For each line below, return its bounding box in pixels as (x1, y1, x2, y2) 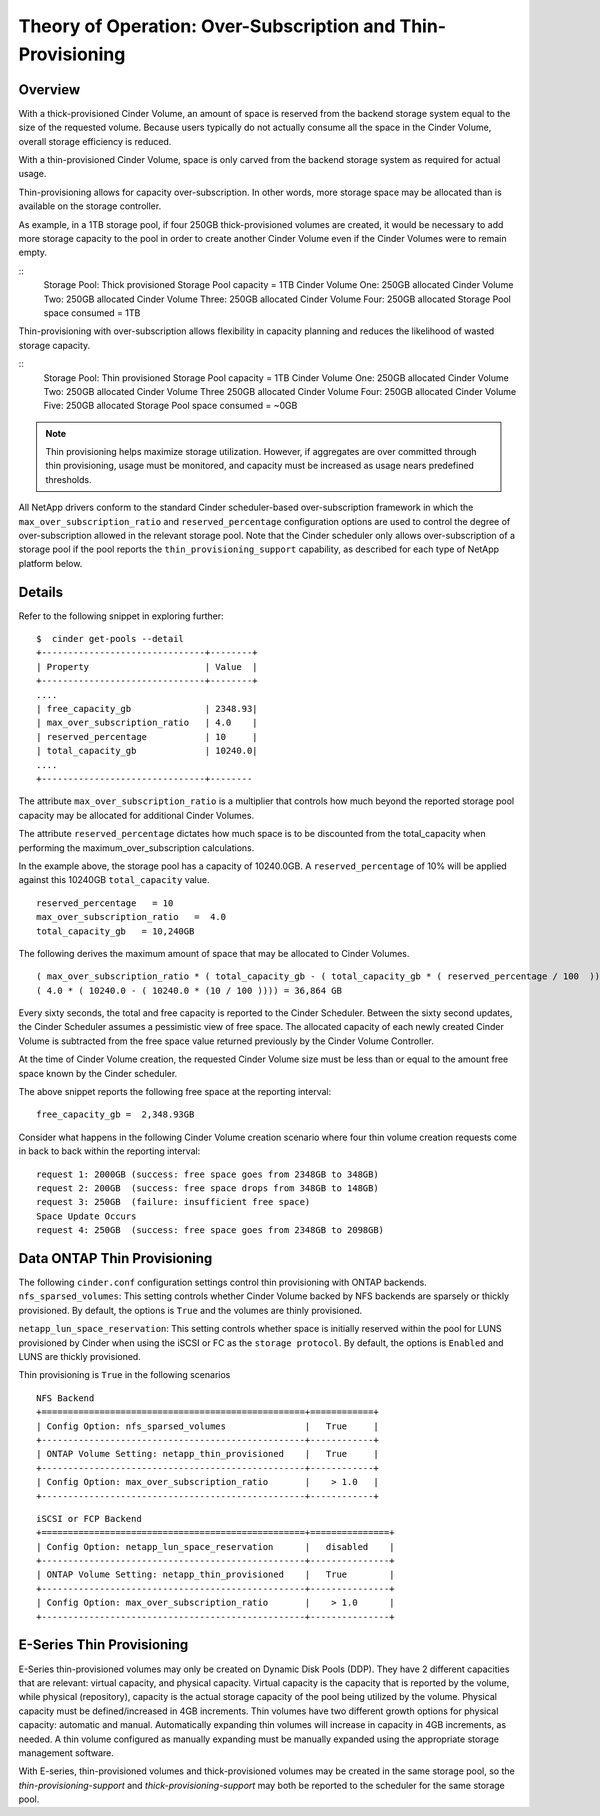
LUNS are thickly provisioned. (18, 1351, 142, 1363)
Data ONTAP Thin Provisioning (18, 1250, 213, 1267)
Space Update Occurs (36, 1210, 137, 1222)
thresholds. (45, 473, 92, 485)
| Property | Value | (36, 661, 259, 672)
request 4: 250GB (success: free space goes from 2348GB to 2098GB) (36, 1225, 385, 1236)
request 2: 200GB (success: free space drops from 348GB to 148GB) (36, 1182, 379, 1194)
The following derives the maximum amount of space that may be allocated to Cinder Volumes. (18, 947, 410, 959)
